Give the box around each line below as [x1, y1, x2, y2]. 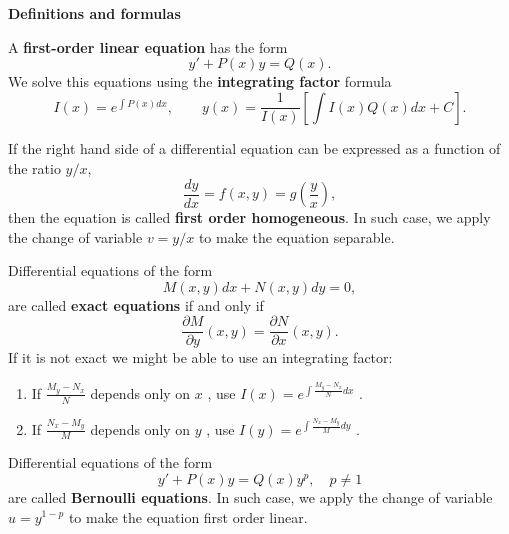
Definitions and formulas [8, 3, 181, 23]
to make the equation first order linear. [68, 506, 308, 527]
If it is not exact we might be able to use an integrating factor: [8, 347, 393, 368]
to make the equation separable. [198, 226, 395, 247]
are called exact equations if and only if [8, 294, 264, 315]
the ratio [8, 157, 61, 178]
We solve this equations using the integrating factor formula [8, 71, 392, 92]
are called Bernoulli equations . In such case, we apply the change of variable [8, 486, 493, 507]
